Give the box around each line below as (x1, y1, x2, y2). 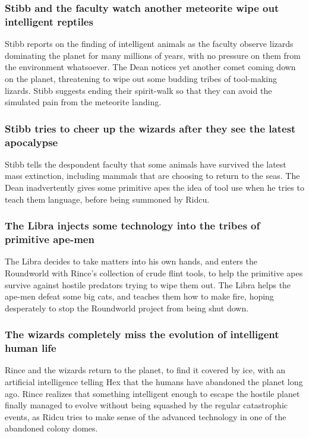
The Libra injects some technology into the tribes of (5, 218, 260, 233)
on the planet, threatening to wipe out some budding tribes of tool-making (5, 72, 277, 84)
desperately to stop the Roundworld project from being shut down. (5, 301, 249, 314)
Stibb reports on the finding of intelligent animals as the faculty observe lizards (5, 37, 294, 50)
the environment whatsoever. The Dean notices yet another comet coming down (5, 61, 296, 73)
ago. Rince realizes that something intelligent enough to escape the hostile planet (5, 387, 300, 399)
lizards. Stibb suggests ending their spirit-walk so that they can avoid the (5, 84, 272, 96)
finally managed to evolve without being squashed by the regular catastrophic (5, 399, 288, 411)
